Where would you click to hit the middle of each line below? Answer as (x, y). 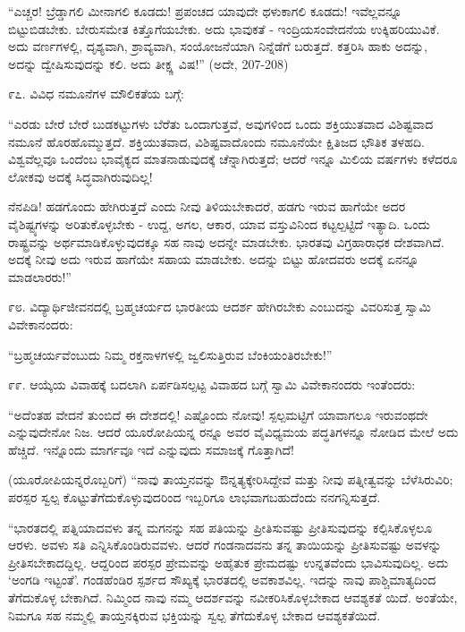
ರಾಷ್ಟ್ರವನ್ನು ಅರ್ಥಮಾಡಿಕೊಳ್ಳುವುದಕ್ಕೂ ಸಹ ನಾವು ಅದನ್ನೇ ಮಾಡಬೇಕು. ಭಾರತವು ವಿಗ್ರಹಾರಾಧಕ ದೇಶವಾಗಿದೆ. (226, 241)
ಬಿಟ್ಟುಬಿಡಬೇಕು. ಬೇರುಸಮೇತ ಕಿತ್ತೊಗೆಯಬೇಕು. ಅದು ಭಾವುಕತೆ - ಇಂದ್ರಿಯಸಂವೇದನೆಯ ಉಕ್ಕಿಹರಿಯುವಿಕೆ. (224, 28)
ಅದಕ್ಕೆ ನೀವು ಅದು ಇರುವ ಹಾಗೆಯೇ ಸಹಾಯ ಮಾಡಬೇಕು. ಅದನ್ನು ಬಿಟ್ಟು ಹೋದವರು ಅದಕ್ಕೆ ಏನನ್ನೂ (214, 259)
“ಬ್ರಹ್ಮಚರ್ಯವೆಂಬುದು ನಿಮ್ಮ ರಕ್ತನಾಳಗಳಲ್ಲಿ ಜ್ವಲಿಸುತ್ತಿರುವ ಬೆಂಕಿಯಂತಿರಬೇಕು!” (170, 354)
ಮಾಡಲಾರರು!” (40, 276)
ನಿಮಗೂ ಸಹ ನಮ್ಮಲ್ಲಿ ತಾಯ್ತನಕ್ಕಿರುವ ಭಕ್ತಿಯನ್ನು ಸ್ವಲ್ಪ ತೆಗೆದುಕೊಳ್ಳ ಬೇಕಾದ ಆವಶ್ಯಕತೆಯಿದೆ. (194, 615)
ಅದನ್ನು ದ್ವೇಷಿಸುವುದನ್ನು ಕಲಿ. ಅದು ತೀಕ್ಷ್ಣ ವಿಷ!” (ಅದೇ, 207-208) (148, 63)
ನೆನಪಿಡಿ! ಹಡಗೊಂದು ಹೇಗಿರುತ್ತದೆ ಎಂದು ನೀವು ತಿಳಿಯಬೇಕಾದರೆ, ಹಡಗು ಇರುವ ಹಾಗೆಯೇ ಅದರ (207, 206)
